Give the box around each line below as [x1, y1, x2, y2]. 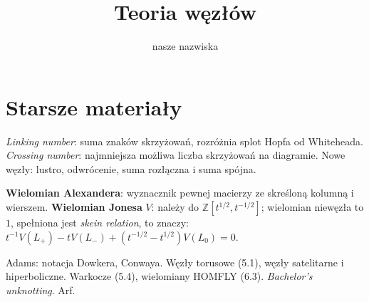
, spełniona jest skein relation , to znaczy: [11, 215, 189, 230]
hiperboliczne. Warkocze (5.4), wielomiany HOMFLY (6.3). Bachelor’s [6, 269, 313, 283]
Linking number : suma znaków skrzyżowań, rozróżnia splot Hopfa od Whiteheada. [6, 133, 363, 148]
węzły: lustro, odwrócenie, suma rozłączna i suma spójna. [6, 161, 256, 176]
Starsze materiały [6, 92, 182, 121]
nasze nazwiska [152, 38, 219, 53]
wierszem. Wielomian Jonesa [6, 199, 142, 214]
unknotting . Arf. [6, 282, 76, 297]
